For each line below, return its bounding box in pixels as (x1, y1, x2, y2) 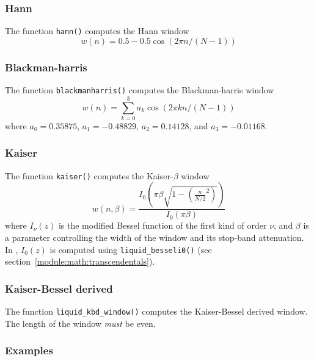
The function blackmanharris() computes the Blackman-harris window (5, 84, 274, 96)
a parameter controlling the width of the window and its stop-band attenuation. (5, 231, 304, 243)
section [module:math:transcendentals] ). (5, 255, 155, 268)
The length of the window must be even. (5, 316, 156, 329)
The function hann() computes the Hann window (5, 24, 189, 37)
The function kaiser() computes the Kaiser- (5, 169, 173, 182)
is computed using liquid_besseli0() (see (49, 243, 212, 256)
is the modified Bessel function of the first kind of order (58, 219, 267, 232)
